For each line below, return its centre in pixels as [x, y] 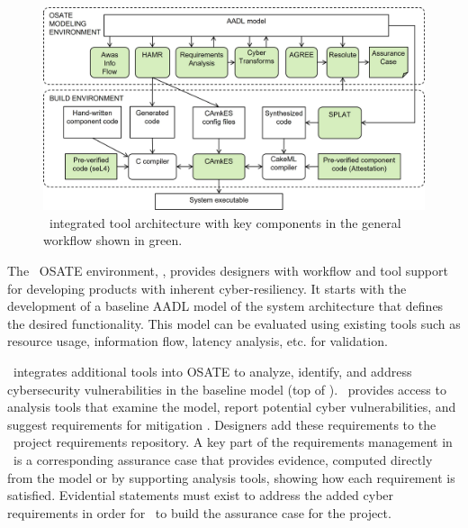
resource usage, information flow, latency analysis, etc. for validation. [198, 341]
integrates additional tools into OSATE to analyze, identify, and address [212, 371]
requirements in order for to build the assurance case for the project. [199, 512]
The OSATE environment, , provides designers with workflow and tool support [228, 271]
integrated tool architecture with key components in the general [225, 222]
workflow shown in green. [113, 240]
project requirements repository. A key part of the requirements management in [233, 442]
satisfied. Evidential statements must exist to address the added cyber [201, 495]
